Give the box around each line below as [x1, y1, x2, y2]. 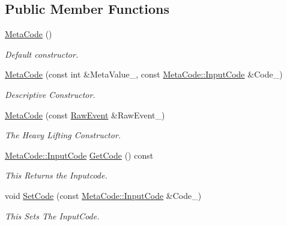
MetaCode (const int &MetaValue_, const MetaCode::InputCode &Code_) [5, 68, 283, 81]
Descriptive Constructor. [5, 88, 95, 100]
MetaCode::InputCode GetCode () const [5, 148, 154, 161]
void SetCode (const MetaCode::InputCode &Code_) [5, 189, 202, 201]
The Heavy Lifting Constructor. [5, 129, 121, 141]
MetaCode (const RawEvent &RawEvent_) [5, 108, 165, 121]
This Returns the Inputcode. [5, 169, 107, 182]
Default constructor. [5, 47, 79, 60]
